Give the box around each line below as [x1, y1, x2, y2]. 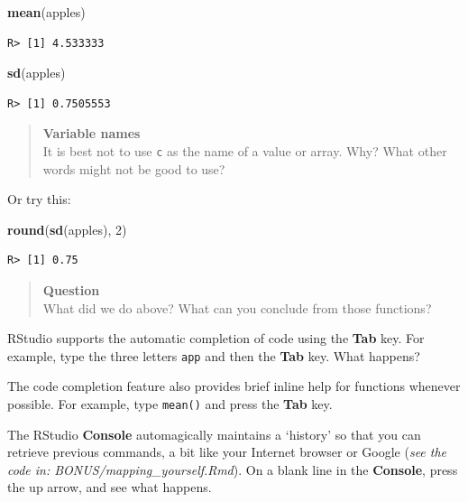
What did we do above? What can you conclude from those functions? [42, 298, 432, 317]
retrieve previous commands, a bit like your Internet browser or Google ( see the [7, 442, 447, 461]
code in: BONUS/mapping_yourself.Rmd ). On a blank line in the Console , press [7, 460, 458, 479]
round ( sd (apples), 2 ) [7, 219, 127, 238]
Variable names [42, 124, 141, 143]
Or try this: [7, 190, 71, 209]
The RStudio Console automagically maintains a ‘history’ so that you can [7, 424, 421, 443]
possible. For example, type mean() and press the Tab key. [7, 395, 333, 414]
